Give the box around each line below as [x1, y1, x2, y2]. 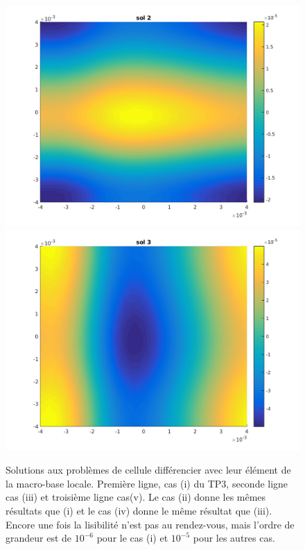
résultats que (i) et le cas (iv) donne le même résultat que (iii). [6, 503, 272, 517]
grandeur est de [6, 531, 72, 545]
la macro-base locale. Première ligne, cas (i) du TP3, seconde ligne [6, 476, 288, 490]
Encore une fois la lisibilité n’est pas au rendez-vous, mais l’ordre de [6, 517, 295, 531]
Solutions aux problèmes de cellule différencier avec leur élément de [6, 462, 291, 477]
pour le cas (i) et [96, 531, 168, 545]
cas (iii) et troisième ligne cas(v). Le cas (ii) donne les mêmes [6, 490, 266, 504]
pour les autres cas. [193, 531, 275, 545]
